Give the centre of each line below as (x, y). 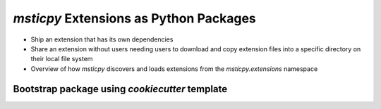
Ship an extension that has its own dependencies (102, 39)
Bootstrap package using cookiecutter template (120, 89)
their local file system (62, 59)
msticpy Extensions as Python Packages (135, 18)
